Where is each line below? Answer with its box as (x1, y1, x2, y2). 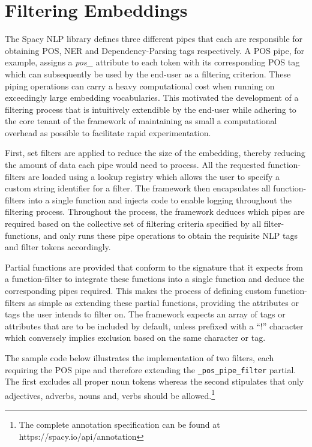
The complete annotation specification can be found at (19, 418, 220, 431)
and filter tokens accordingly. (5, 241, 111, 253)
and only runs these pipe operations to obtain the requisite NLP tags (43, 229, 298, 241)
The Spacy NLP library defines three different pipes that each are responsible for (5, 32, 303, 45)
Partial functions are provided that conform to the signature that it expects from (5, 260, 303, 273)
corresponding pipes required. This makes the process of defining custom (5, 284, 272, 296)
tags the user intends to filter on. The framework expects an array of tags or (5, 308, 286, 320)
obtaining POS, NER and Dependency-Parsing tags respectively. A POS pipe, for (5, 44, 304, 56)
